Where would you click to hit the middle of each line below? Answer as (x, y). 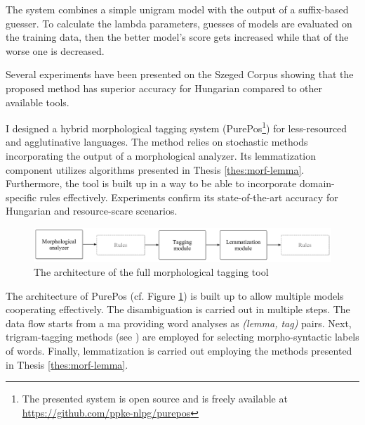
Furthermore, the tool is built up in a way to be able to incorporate (151, 183)
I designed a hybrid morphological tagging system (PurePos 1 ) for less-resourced (177, 127)
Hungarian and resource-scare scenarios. (92, 211)
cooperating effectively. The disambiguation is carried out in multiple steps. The (178, 309)
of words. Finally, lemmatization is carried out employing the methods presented (179, 350)
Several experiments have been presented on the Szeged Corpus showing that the (180, 74)
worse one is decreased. (55, 50)
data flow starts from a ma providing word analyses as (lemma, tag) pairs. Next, (179, 323)
